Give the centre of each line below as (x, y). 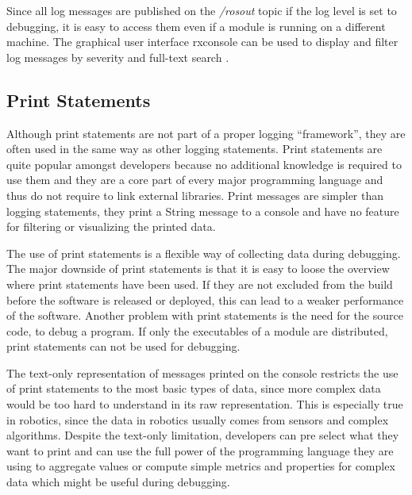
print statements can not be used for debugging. (123, 346)
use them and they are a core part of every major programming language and (195, 180)
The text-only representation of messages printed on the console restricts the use (202, 372)
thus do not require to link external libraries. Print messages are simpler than (195, 195)
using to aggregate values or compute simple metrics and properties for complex (201, 466)
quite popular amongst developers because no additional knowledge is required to (204, 164)
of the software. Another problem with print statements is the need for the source (205, 315)
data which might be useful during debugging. (118, 482)
